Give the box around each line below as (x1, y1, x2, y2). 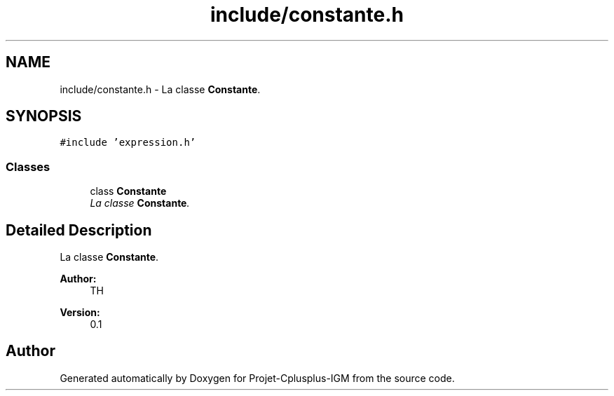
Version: (60, 306, 100, 319)
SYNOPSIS (6, 107, 82, 125)
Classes (6, 159, 50, 174)
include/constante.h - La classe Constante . (60, 83, 261, 95)
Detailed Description (6, 221, 152, 239)
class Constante (90, 185, 167, 198)
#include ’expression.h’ (60, 137, 196, 149)
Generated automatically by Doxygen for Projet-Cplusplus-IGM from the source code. (60, 371, 455, 384)
